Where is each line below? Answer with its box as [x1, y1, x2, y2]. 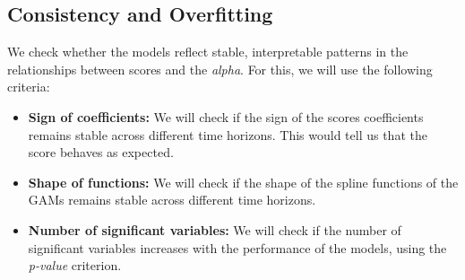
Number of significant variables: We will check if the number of [28, 220, 401, 239]
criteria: [7, 77, 50, 96]
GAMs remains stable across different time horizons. [28, 190, 316, 209]
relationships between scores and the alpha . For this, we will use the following [7, 59, 433, 78]
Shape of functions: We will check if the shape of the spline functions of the [28, 172, 459, 191]
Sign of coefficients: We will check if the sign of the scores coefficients [28, 107, 424, 126]
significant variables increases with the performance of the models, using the [28, 238, 447, 257]
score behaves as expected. [28, 143, 174, 162]
